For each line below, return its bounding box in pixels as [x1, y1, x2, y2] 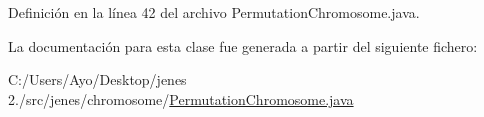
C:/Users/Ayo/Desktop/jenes [8, 69, 187, 90]
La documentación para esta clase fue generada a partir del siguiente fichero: [8, 35, 478, 56]
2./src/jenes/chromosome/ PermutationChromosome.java [8, 88, 354, 109]
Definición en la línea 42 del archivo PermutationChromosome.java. [8, 2, 420, 22]
